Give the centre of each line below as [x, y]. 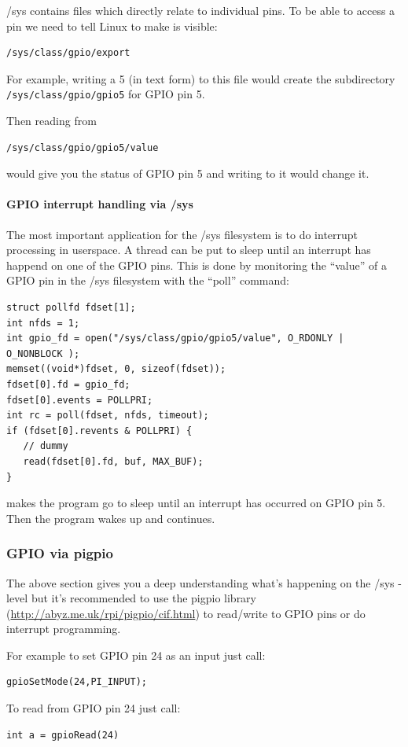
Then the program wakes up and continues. [111, 518]
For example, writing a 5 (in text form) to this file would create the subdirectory [201, 78]
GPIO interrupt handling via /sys [100, 204]
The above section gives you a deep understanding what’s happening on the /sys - [204, 582]
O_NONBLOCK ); [43, 353]
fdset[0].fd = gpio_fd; [68, 384]
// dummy [46, 446]
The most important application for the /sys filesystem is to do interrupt [182, 234]
